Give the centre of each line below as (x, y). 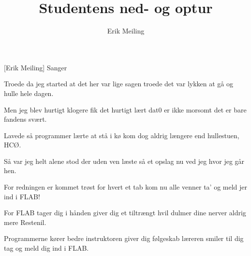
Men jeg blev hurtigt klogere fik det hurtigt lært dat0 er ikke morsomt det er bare (125, 109)
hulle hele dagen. (29, 93)
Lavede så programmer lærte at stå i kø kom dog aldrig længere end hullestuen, (122, 135)
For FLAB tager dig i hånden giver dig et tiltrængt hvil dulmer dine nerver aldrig (125, 213)
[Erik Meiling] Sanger (36, 67)
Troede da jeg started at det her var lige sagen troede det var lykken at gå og (119, 84)
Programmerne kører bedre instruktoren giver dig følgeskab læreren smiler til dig (124, 238)
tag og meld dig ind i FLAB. (46, 248)
